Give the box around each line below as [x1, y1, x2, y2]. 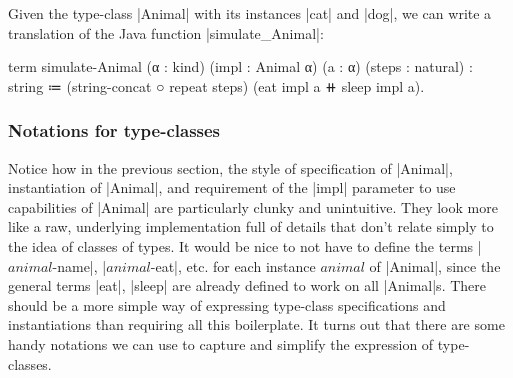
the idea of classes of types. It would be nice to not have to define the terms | [8, 235, 482, 256]
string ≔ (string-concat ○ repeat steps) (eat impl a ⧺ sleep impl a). [8, 75, 425, 96]
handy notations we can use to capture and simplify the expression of [8, 333, 434, 354]
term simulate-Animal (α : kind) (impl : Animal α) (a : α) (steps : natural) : [8, 56, 473, 77]
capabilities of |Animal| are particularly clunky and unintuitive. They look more [8, 196, 498, 217]
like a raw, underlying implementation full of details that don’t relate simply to [8, 216, 494, 237]
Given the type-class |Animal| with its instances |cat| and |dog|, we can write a [8, 3, 492, 23]
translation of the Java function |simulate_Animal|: [8, 22, 324, 43]
